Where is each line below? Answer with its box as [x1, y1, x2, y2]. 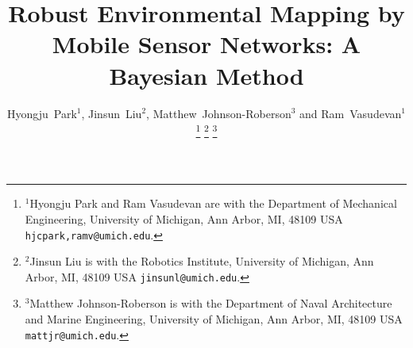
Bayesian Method [109, 59, 304, 91]
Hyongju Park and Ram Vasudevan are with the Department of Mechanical [29, 195, 397, 212]
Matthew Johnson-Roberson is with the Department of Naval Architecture [29, 295, 392, 312]
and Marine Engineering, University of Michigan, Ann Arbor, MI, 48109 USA [25, 311, 403, 327]
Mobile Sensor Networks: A [52, 28, 361, 60]
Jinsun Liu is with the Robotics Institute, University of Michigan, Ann [29, 253, 374, 270]
